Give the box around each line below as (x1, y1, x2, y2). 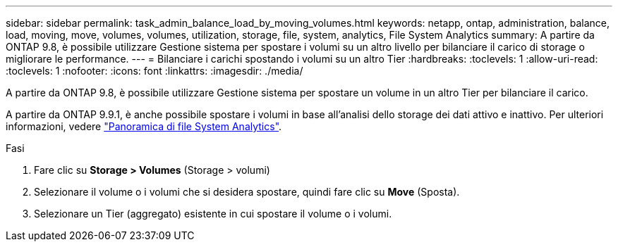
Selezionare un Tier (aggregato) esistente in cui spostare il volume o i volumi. (34, 208, 392, 220)
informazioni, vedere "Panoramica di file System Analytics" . (6, 120, 282, 132)
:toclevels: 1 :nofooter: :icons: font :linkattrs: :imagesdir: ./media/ (6, 65, 303, 77)
